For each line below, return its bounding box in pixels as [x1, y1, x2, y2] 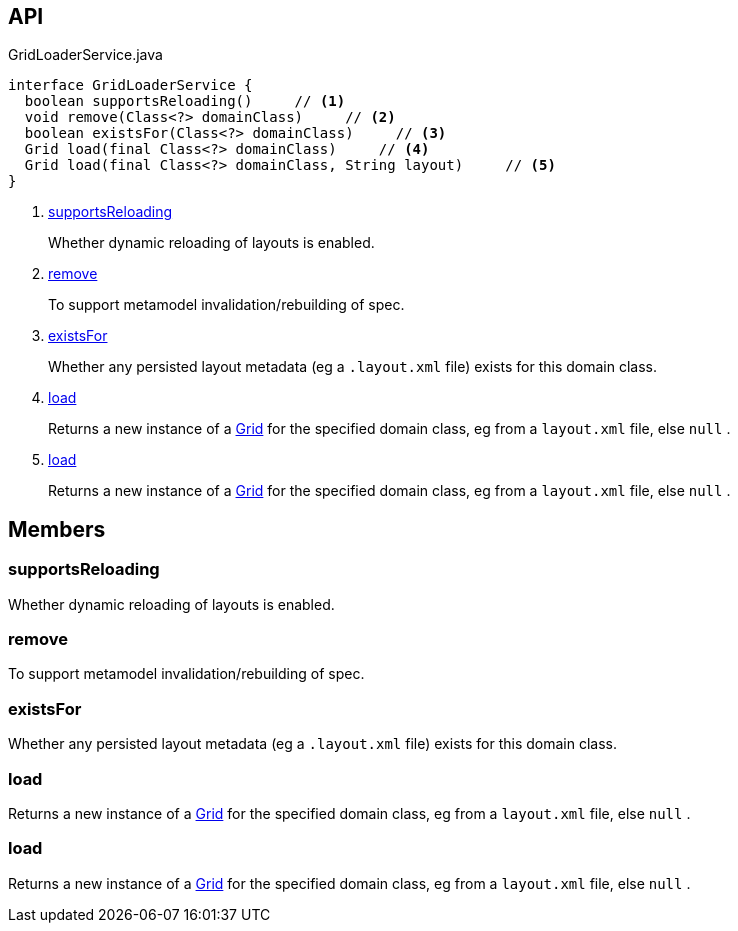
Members [8, 516, 106, 542]
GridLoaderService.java [8, 46, 163, 64]
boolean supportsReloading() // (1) [24, 93, 346, 110]
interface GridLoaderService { [8, 77, 253, 94]
